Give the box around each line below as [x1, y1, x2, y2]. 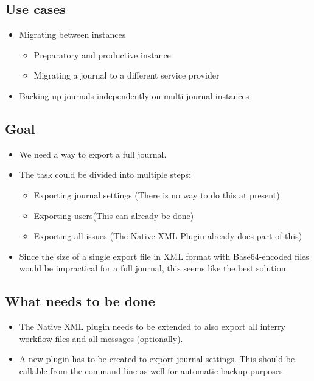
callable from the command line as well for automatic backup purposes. [19, 364, 285, 377]
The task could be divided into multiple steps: [19, 168, 191, 181]
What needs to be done [5, 292, 155, 310]
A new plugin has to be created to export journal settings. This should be [19, 352, 295, 365]
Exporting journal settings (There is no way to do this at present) [33, 188, 280, 201]
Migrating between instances [19, 28, 126, 41]
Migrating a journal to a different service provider [33, 69, 220, 82]
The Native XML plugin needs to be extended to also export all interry [19, 320, 285, 333]
